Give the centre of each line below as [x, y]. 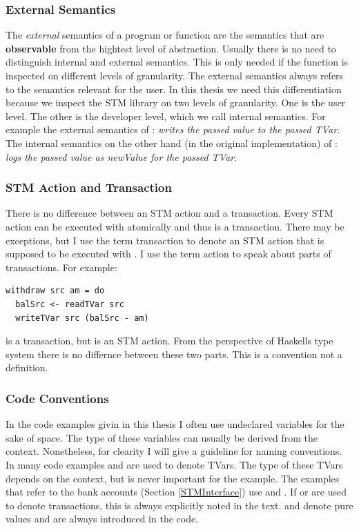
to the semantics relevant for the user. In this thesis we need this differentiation [174, 89]
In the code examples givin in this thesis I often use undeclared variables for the [175, 424]
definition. [27, 367]
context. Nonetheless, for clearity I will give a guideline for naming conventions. [174, 451]
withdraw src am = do [55, 291]
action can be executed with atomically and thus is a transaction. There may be [175, 226]
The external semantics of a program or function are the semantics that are [165, 35]
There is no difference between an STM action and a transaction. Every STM [169, 213]
